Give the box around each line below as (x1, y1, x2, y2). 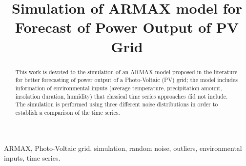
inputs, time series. (4, 153, 61, 163)
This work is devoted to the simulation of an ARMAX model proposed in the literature (15, 67, 238, 76)
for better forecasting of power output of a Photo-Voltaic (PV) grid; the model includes (15, 76, 238, 84)
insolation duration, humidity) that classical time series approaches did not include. (15, 92, 228, 100)
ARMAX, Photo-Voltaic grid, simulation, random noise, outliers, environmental (4, 143, 242, 153)
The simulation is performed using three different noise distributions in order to (15, 100, 218, 108)
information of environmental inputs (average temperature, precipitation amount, (15, 83, 222, 92)
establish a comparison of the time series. (15, 108, 120, 116)
